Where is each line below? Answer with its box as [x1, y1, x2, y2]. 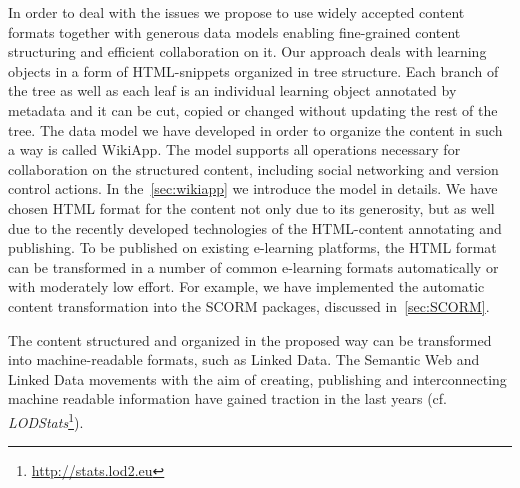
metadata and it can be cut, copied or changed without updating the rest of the [8, 99, 498, 120]
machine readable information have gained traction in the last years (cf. [8, 388, 447, 409]
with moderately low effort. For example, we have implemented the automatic [8, 276, 485, 297]
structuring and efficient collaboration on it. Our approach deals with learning [8, 41, 487, 62]
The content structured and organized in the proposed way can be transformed [8, 329, 492, 350]
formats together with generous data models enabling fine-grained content [8, 21, 461, 42]
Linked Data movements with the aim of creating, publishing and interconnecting [8, 368, 507, 389]
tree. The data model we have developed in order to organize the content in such [8, 119, 503, 140]
